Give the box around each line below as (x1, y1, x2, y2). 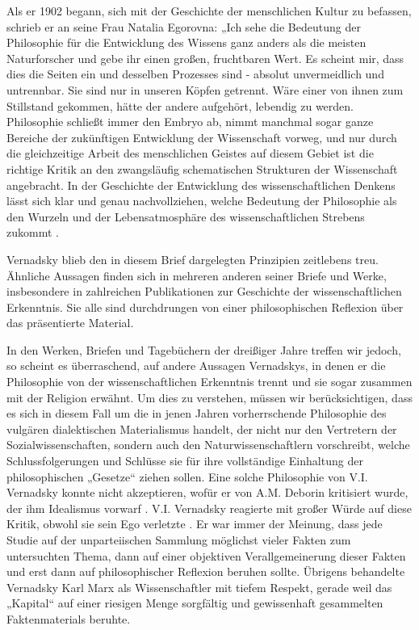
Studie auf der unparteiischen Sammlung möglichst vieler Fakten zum (6, 531, 351, 548)
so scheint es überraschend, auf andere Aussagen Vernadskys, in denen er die (6, 357, 386, 374)
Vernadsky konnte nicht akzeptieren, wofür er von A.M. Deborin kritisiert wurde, (6, 484, 409, 501)
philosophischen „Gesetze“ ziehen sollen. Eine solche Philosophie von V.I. (6, 468, 368, 485)
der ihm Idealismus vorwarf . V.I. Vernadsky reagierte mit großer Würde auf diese (6, 499, 412, 516)
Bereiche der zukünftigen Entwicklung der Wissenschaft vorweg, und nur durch (6, 128, 397, 145)
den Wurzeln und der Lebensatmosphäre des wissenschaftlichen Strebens (6, 208, 365, 225)
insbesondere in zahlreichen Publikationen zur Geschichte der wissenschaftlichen (6, 283, 402, 300)
